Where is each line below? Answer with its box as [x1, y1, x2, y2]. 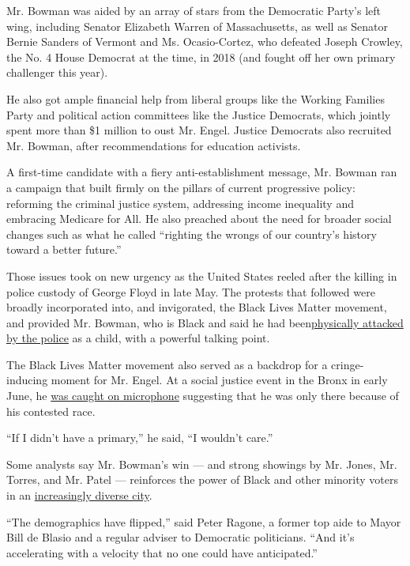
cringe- [331, 356, 364, 372]
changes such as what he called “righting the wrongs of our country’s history [6, 225, 377, 242]
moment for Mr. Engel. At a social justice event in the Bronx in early [51, 372, 388, 388]
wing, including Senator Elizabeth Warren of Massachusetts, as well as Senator [6, 17, 389, 34]
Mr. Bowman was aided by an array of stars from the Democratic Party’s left [6, 2, 382, 18]
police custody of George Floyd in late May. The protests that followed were [6, 283, 375, 300]
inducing [6, 372, 48, 388]
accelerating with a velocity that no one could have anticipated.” [6, 544, 318, 560]
